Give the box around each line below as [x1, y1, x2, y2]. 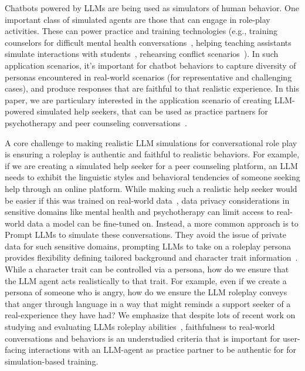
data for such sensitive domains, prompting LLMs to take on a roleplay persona [5, 240, 291, 252]
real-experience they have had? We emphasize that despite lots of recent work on [5, 309, 296, 321]
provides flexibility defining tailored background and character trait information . [5, 251, 298, 264]
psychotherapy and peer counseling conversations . [5, 116, 187, 129]
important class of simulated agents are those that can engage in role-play [5, 13, 270, 25]
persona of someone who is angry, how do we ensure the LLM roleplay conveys [5, 286, 287, 298]
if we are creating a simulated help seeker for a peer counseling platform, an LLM [5, 159, 298, 171]
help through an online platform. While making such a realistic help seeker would [5, 182, 297, 194]
